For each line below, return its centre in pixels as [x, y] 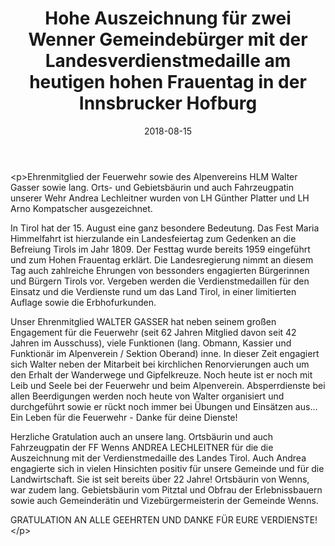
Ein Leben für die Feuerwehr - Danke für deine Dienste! [124, 417]
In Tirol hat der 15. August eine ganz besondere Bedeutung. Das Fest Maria [165, 228]
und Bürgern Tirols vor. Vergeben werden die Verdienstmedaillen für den [160, 281]
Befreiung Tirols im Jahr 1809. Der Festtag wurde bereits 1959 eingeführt [160, 249]
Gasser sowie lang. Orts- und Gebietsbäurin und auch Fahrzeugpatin [152, 187]
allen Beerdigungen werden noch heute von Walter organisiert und [147, 396]
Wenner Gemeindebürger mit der [168, 39]
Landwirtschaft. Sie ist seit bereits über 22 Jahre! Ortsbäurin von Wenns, [160, 479]
